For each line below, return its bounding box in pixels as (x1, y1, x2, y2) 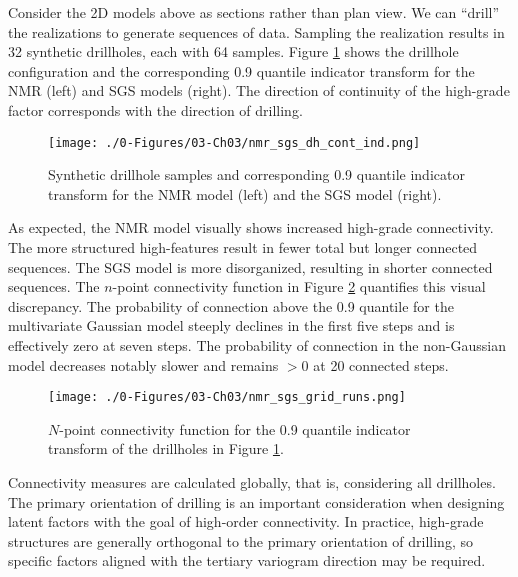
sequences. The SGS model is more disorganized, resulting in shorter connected (8, 256, 493, 277)
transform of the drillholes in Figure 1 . (48, 438, 284, 459)
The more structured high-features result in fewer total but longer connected (8, 237, 478, 257)
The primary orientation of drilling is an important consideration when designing (8, 491, 505, 512)
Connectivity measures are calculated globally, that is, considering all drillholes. (8, 472, 496, 492)
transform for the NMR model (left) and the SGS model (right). (48, 183, 442, 204)
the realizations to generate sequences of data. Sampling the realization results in (8, 21, 505, 42)
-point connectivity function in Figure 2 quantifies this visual (112, 276, 486, 297)
